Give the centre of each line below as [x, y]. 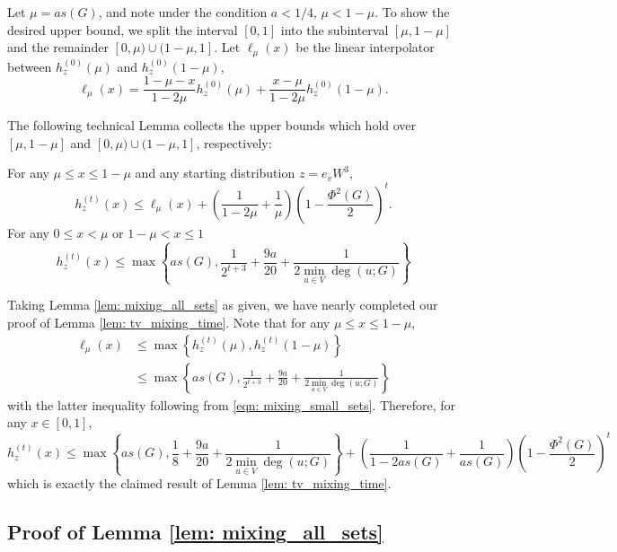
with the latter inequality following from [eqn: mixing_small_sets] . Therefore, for [232, 404]
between [30, 66]
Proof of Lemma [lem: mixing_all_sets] [195, 532]
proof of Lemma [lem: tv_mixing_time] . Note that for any [169, 322]
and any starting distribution [215, 173]
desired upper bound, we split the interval [123, 29]
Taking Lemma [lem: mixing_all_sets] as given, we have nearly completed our [223, 305]
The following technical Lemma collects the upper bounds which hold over [212, 125]
